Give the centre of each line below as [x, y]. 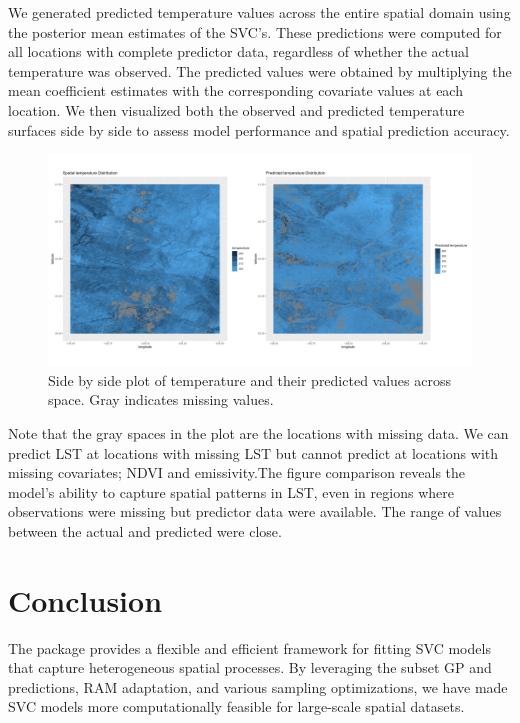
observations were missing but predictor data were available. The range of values [255, 511]
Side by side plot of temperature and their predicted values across [250, 379]
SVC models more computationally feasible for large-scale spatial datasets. [236, 706]
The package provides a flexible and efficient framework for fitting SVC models [249, 647]
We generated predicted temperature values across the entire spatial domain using [259, 12]
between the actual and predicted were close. [145, 530]
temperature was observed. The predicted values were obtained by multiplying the [260, 70]
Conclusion [85, 599]
